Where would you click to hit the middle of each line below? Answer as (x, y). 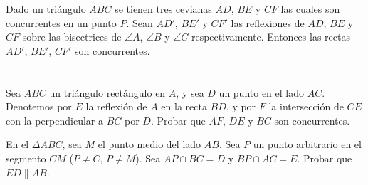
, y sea (190, 92)
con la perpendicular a (54, 120)
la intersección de (306, 106)
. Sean (140, 22)
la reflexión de (116, 106)
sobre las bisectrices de (72, 37)
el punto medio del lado (149, 144)
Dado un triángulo (46, 9)
